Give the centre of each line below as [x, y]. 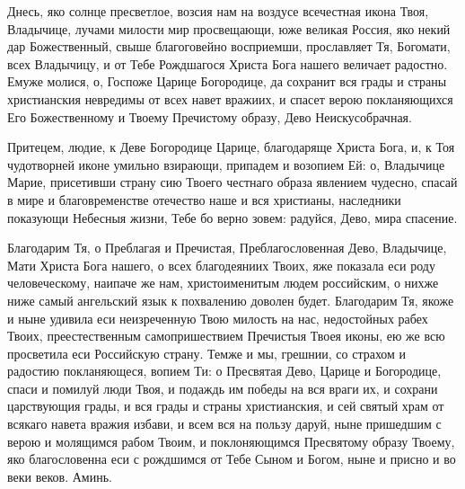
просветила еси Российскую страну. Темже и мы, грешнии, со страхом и [207, 353]
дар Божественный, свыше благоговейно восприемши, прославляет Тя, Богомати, [229, 46]
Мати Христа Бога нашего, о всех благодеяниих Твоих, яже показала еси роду [221, 265]
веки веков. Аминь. [60, 476]
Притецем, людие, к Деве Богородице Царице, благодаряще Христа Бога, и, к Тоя [231, 147]
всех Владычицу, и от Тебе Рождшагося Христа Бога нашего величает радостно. [228, 63]
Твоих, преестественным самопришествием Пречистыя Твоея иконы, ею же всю [226, 336]
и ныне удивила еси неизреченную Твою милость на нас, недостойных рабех [218, 318]
